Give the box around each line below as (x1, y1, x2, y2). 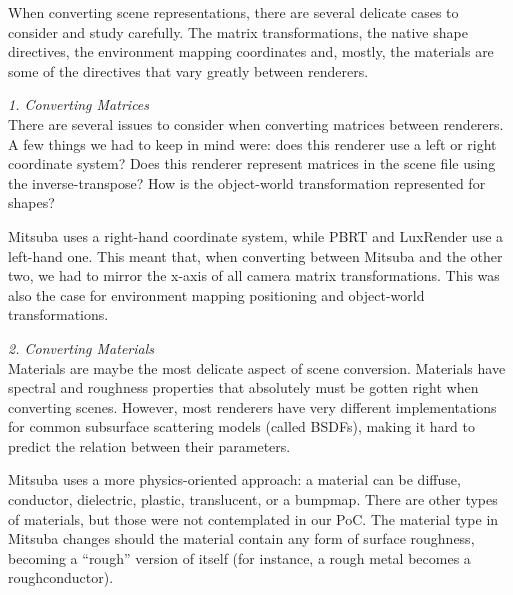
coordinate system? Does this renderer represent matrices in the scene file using (8, 153, 496, 174)
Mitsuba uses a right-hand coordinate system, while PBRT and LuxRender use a (8, 225, 504, 246)
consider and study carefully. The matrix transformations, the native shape (8, 21, 468, 42)
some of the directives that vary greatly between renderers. (8, 60, 369, 81)
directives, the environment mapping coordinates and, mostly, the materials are (8, 41, 494, 62)
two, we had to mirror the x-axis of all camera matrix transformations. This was (8, 265, 500, 286)
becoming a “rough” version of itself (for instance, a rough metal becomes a (8, 547, 471, 568)
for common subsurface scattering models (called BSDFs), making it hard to (8, 416, 476, 437)
